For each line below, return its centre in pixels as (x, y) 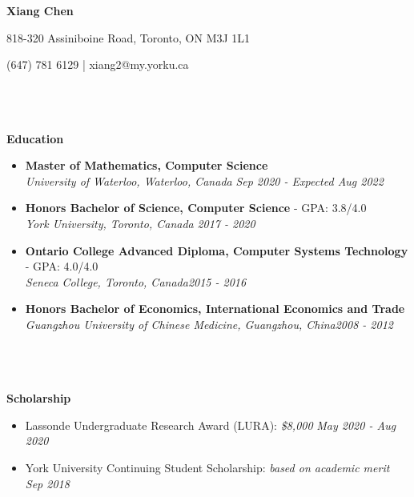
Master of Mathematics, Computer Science (147, 165)
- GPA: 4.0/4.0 (62, 266)
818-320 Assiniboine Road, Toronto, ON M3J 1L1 (129, 37)
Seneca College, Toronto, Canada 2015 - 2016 (136, 281)
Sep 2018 (47, 483)
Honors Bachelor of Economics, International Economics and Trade (215, 309)
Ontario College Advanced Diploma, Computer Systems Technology (217, 250)
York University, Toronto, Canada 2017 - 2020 (140, 223)
